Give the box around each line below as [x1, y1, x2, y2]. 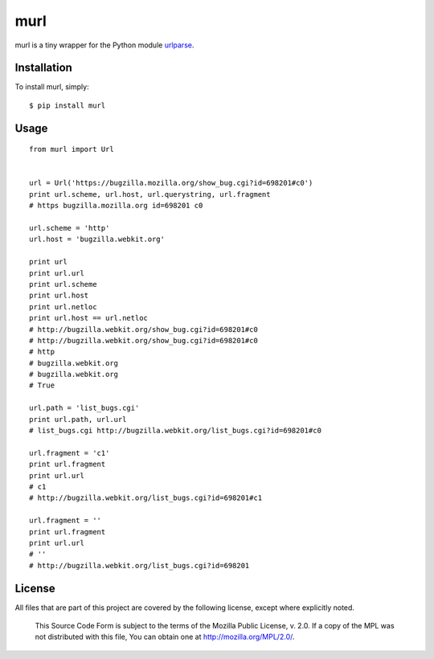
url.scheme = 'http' [29, 223, 110, 232]
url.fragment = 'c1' [29, 448, 110, 457]
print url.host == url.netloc [29, 313, 149, 323]
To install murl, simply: [14, 82, 89, 92]
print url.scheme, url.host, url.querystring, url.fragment [29, 190, 271, 199]
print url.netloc [29, 302, 97, 311]
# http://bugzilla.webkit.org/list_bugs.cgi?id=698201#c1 [29, 493, 263, 502]
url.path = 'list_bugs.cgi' [29, 403, 140, 413]
